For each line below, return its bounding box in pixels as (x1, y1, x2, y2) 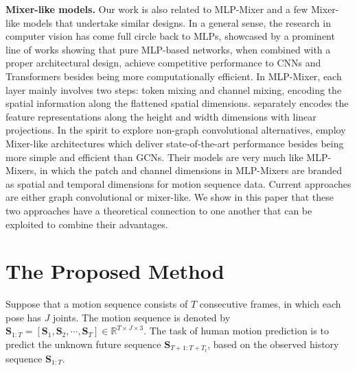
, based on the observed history (207, 337, 339, 351)
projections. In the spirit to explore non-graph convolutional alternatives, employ (5, 123, 346, 137)
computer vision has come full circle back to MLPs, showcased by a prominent (5, 29, 335, 43)
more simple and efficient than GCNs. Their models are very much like (5, 149, 303, 164)
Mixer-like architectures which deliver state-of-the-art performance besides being (5, 136, 344, 150)
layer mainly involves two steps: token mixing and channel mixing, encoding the (5, 82, 342, 97)
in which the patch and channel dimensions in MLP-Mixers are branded (39, 163, 343, 177)
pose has (5, 310, 41, 324)
